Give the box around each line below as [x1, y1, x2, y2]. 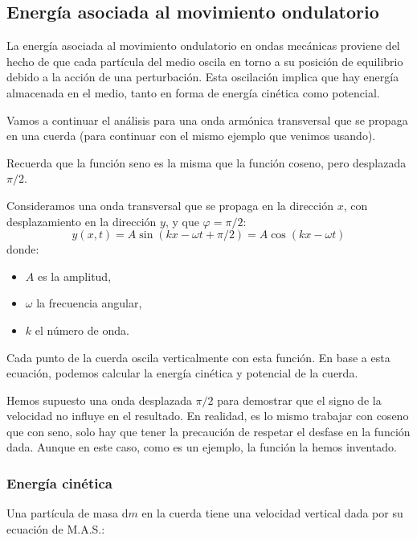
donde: [6, 241, 39, 258]
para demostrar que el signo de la [217, 391, 382, 408]
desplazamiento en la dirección [6, 212, 157, 229]
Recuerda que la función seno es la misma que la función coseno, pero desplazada [6, 154, 407, 171]
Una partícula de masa [6, 505, 118, 521]
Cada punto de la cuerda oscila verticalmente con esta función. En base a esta [6, 348, 390, 365]
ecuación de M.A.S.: [6, 520, 105, 537]
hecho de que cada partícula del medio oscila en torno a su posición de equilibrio [6, 52, 403, 69]
